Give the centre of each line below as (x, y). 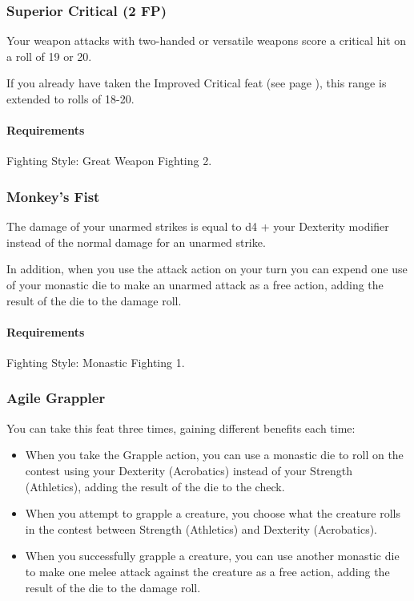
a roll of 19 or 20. (49, 56)
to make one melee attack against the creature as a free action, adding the (207, 571)
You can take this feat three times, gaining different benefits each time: (181, 428)
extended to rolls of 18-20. (70, 99)
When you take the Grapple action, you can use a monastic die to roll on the (214, 455)
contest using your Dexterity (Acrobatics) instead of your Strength (189, 470)
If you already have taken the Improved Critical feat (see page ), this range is (197, 83)
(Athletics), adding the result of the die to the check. (155, 486)
